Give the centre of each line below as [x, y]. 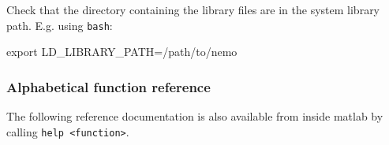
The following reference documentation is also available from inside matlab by [195, 116]
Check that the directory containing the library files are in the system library [193, 9]
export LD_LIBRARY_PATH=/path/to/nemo [122, 52]
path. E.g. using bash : [60, 25]
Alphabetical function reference [108, 86]
